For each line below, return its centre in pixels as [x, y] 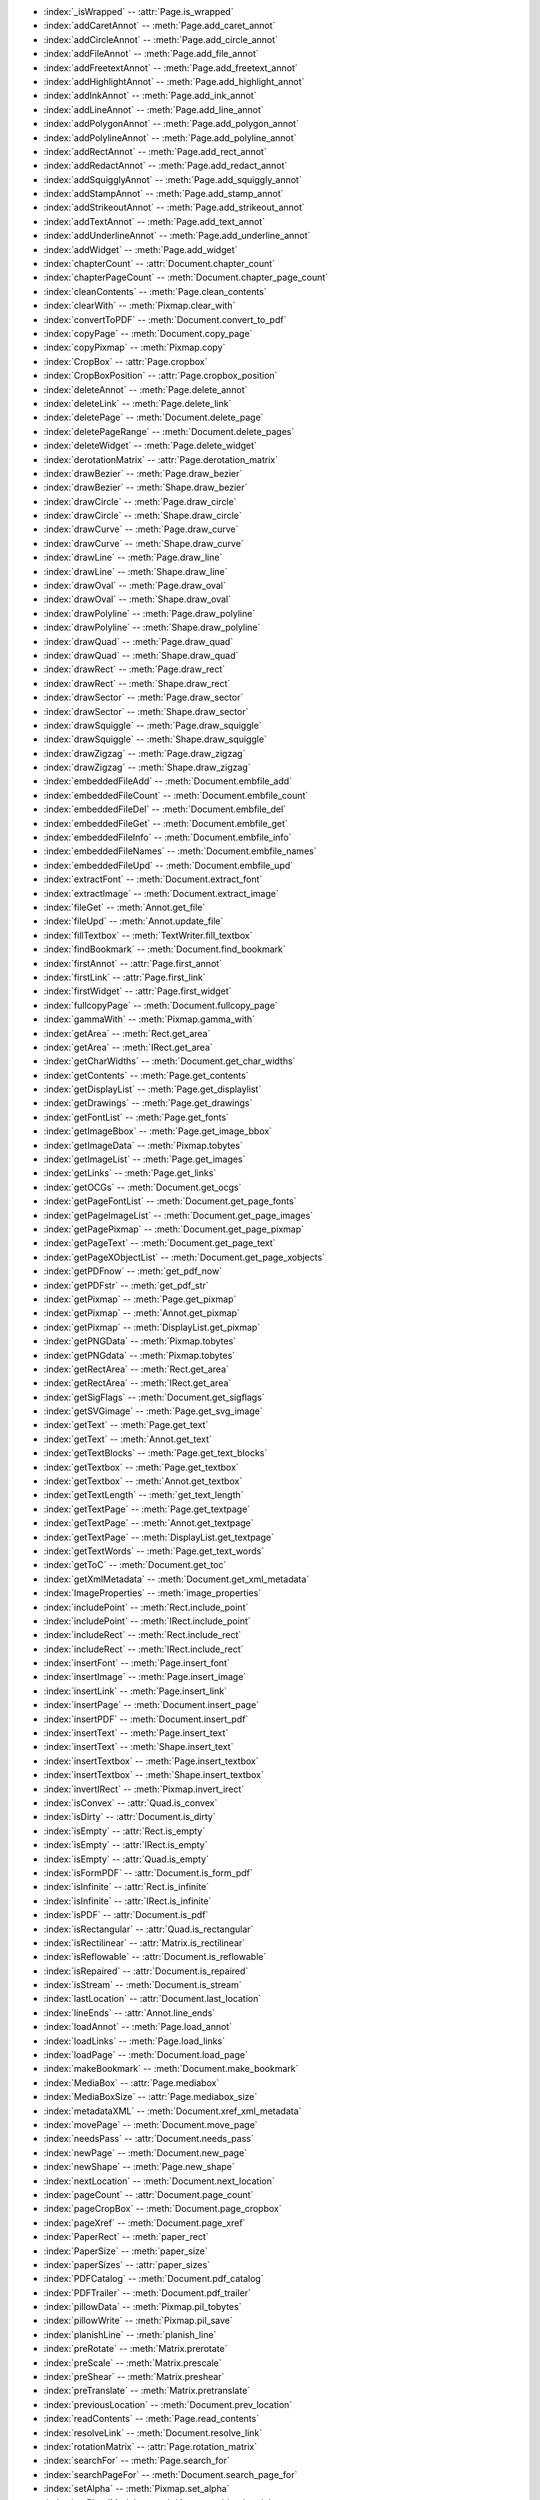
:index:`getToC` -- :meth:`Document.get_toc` [135, 1565]
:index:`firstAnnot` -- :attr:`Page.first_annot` [133, 963]
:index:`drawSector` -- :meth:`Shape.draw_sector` [146, 711]
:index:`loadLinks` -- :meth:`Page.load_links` [134, 2041]
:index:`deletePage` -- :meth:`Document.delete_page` [153, 417]
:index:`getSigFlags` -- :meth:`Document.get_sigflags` [154, 1397]
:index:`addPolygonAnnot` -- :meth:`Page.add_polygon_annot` [171, 124]
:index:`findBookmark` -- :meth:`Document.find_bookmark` [165, 949]
